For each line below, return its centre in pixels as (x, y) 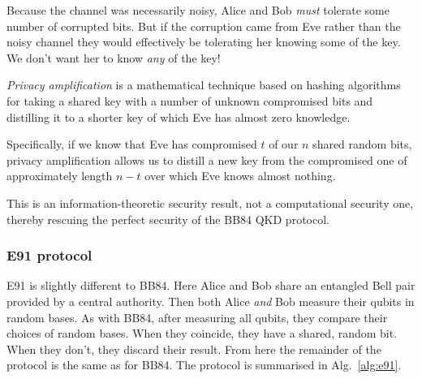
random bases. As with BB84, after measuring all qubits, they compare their (197, 317)
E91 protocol (50, 255)
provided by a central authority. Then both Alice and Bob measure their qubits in (211, 301)
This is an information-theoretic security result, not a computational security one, (210, 202)
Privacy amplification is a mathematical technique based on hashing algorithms (204, 85)
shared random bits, (362, 144)
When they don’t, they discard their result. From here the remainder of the (194, 349)
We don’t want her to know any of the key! (114, 57)
